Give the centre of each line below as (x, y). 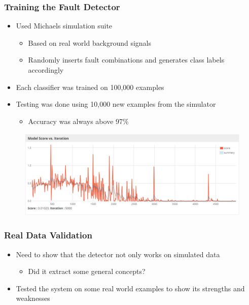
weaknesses (33, 298)
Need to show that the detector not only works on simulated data (118, 254)
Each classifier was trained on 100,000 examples (90, 87)
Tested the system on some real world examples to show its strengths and (130, 288)
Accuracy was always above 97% (78, 121)
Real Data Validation (48, 235)
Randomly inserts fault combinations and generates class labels (126, 60)
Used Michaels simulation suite (64, 26)
